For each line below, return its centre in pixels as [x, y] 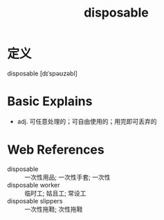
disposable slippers [35, 201]
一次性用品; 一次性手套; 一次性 [67, 177]
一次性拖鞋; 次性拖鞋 [54, 209]
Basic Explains [50, 101]
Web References [56, 150]
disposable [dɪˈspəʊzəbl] [43, 73]
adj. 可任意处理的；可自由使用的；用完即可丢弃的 [87, 121]
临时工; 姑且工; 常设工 [55, 193]
